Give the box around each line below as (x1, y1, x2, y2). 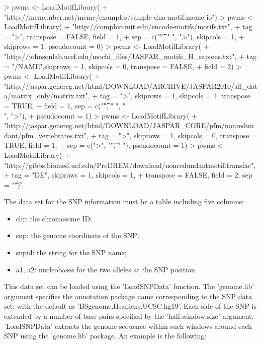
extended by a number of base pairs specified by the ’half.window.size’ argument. (4, 311, 254, 321)
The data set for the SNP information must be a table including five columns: (4, 196, 244, 207)
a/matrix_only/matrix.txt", (4, 90, 90, 101)
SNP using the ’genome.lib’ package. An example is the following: (4, 330, 207, 341)
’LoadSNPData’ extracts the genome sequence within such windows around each (4, 320, 252, 331)
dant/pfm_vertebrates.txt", (4, 130, 89, 140)
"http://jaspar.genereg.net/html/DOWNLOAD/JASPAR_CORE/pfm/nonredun (4, 120, 254, 131)
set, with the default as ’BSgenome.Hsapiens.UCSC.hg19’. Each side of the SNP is (4, 301, 256, 311)
